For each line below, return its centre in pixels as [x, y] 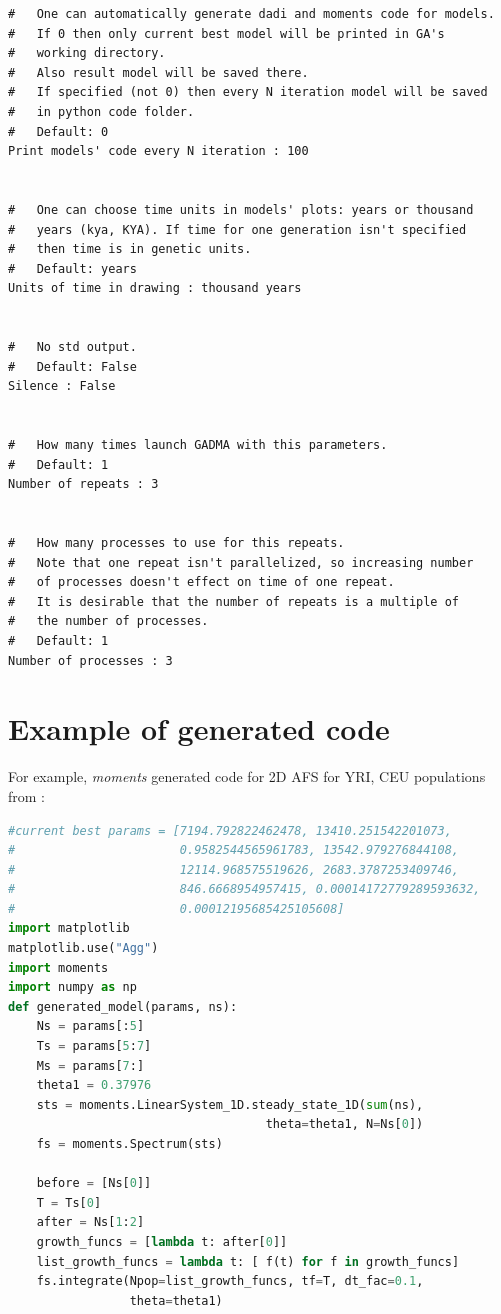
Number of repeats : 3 [83, 484]
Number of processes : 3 [90, 660]
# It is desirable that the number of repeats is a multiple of [234, 601]
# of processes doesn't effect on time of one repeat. [201, 582]
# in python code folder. [101, 111]
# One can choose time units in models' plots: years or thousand [241, 209]
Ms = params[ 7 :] [90, 1065]
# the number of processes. [108, 621]
